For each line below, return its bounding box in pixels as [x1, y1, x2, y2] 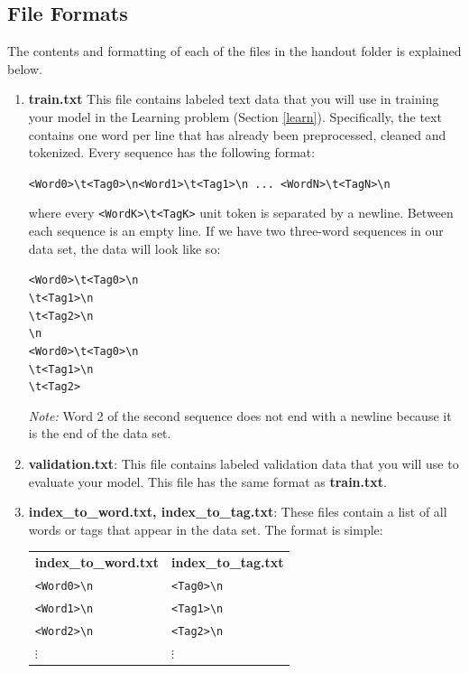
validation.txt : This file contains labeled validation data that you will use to [28, 454, 459, 473]
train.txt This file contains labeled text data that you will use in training [28, 89, 439, 108]
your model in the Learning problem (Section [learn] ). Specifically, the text [28, 107, 442, 126]
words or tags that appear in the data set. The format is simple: [28, 519, 383, 538]
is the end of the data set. [28, 424, 171, 443]
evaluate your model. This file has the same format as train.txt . [28, 472, 387, 491]
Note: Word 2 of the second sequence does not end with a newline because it [28, 406, 452, 425]
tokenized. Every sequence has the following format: [28, 143, 316, 162]
